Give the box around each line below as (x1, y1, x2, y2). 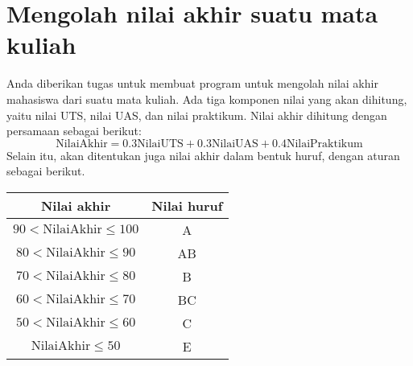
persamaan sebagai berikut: (6, 122, 142, 139)
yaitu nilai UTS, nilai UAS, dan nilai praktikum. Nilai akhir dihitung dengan (6, 106, 387, 123)
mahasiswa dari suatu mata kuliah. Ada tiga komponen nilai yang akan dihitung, (6, 90, 407, 107)
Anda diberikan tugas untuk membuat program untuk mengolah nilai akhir (6, 75, 378, 92)
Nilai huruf (151, 195, 223, 215)
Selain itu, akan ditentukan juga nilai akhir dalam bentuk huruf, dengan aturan (6, 146, 400, 163)
